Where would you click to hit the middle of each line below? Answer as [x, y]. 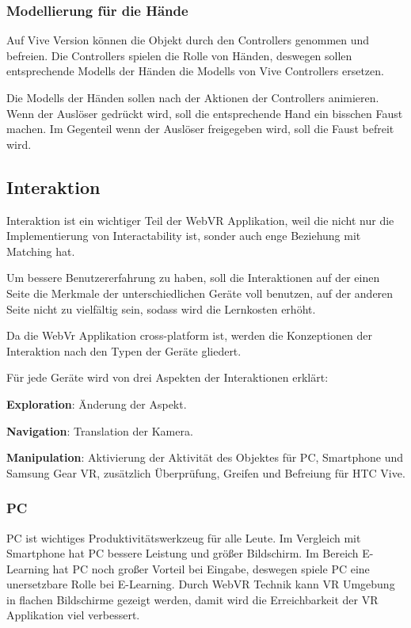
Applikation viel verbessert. [73, 615]
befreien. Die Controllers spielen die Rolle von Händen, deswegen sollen [179, 55]
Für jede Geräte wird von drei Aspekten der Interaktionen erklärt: [167, 377]
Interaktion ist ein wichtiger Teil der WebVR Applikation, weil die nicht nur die [200, 220]
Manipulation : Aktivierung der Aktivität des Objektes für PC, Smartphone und [205, 457]
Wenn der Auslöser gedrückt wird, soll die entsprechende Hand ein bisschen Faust [205, 113]
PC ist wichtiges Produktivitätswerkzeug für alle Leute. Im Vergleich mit [184, 537]
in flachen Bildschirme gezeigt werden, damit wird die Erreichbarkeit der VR [192, 599]
